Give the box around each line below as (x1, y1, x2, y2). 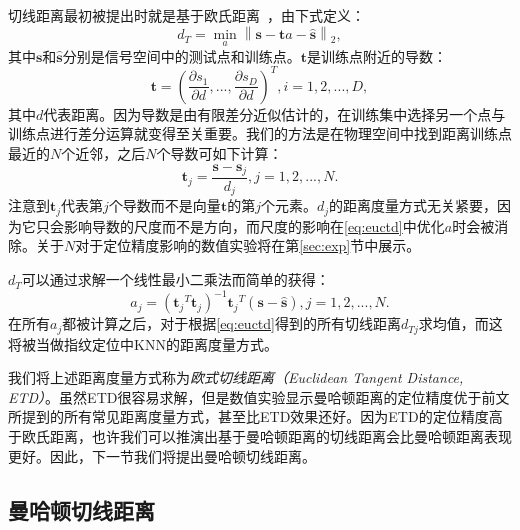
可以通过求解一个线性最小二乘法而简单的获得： (21, 269, 330, 290)
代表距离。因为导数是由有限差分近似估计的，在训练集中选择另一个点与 (43, 103, 506, 124)
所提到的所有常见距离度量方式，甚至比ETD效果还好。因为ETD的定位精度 (8, 406, 489, 427)
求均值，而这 (418, 313, 503, 334)
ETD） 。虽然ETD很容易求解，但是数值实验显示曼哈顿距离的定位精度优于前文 (8, 386, 510, 407)
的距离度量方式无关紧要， (329, 195, 498, 216)
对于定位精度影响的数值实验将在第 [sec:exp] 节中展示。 (75, 235, 421, 256)
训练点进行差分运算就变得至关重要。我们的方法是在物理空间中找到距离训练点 (8, 123, 512, 144)
